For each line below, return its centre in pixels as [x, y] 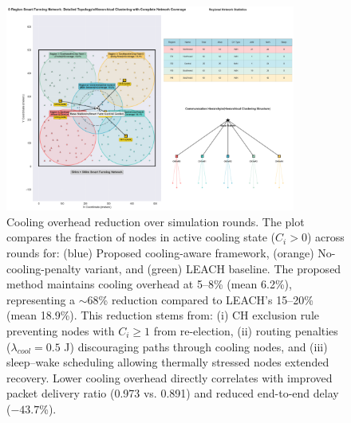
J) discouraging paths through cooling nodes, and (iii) [196, 346]
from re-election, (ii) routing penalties [246, 330]
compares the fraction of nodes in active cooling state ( [141, 237]
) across [325, 237]
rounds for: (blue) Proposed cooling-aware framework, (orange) [160, 252]
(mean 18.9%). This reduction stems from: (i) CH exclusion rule [163, 315]
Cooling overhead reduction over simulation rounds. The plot [156, 221]
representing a [41, 299]
